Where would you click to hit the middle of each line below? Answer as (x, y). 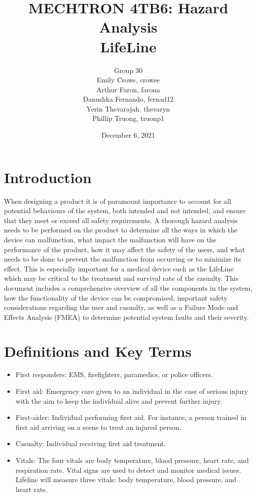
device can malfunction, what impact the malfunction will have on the (110, 239)
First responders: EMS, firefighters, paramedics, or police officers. (114, 374)
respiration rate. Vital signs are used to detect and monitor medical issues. (128, 470)
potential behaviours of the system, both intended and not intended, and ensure (125, 210)
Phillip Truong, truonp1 (128, 118)
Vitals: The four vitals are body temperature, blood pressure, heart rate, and (132, 460)
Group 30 (128, 70)
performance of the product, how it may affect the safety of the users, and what (125, 249)
